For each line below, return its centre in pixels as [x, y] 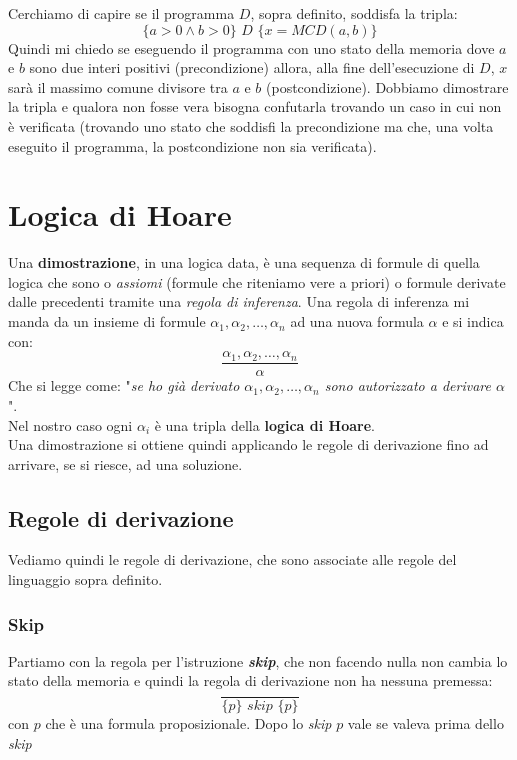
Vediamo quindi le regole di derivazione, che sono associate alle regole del [232, 559]
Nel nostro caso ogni [70, 424]
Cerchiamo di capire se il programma [121, 13]
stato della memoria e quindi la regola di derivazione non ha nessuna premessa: [250, 680]
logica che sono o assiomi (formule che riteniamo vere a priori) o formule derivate [257, 281]
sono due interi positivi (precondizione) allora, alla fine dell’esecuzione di [252, 67]
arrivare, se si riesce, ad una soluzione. [125, 463]
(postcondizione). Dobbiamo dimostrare [387, 86]
